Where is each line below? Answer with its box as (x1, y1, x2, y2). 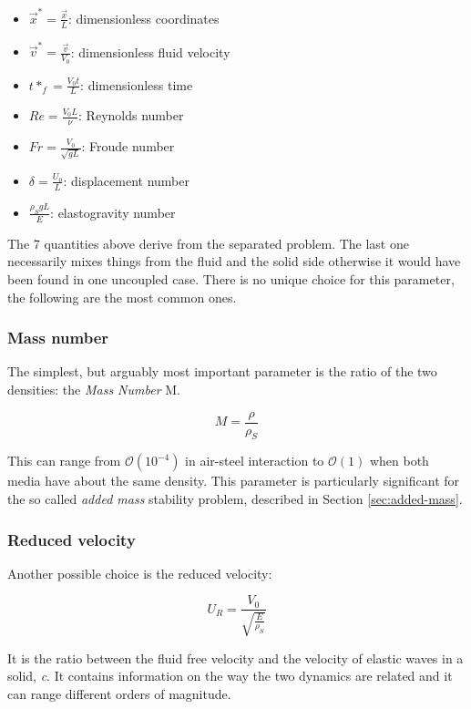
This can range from (7, 451, 121, 470)
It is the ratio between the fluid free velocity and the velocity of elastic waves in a (7, 648, 464, 667)
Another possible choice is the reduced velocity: (7, 563, 272, 582)
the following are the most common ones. (7, 287, 237, 306)
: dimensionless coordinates (67, 8, 220, 27)
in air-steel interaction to (185, 451, 324, 470)
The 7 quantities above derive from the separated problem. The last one (7, 233, 409, 252)
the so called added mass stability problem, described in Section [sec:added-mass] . (7, 489, 463, 509)
